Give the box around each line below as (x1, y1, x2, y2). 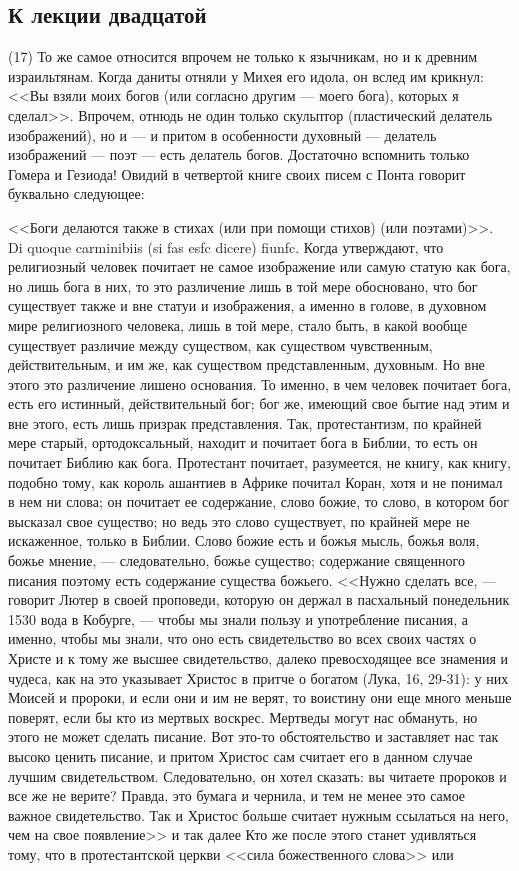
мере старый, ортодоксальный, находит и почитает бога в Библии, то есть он (8, 432, 478, 453)
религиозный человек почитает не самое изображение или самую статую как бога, (8, 256, 511, 277)
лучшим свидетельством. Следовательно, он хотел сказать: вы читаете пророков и (8, 765, 507, 786)
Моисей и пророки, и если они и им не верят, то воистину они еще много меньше (8, 687, 512, 708)
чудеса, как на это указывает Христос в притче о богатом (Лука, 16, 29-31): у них (8, 667, 509, 688)
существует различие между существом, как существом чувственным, (8, 334, 433, 355)
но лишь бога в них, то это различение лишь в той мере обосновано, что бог (8, 275, 478, 296)
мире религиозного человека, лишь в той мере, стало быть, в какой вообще (8, 314, 468, 335)
